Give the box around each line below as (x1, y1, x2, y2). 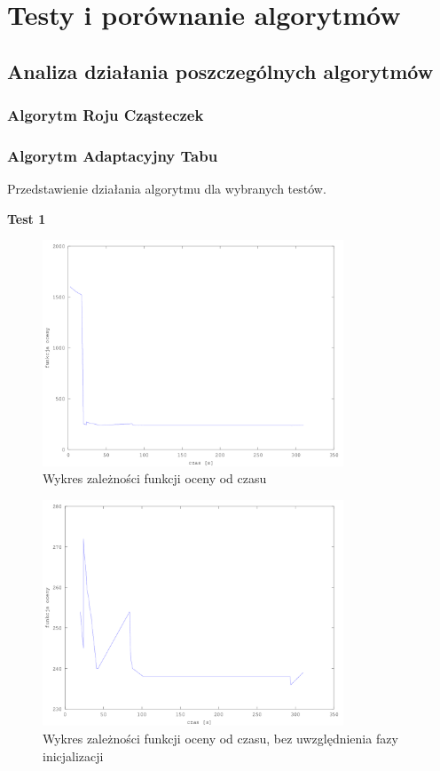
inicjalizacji (43, 746, 104, 765)
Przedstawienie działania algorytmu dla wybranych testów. (7, 179, 326, 198)
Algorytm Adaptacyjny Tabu (7, 144, 218, 166)
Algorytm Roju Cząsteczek (7, 104, 204, 126)
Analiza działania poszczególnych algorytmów (7, 57, 434, 84)
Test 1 (7, 209, 46, 227)
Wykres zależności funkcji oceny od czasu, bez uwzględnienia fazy (43, 728, 398, 747)
